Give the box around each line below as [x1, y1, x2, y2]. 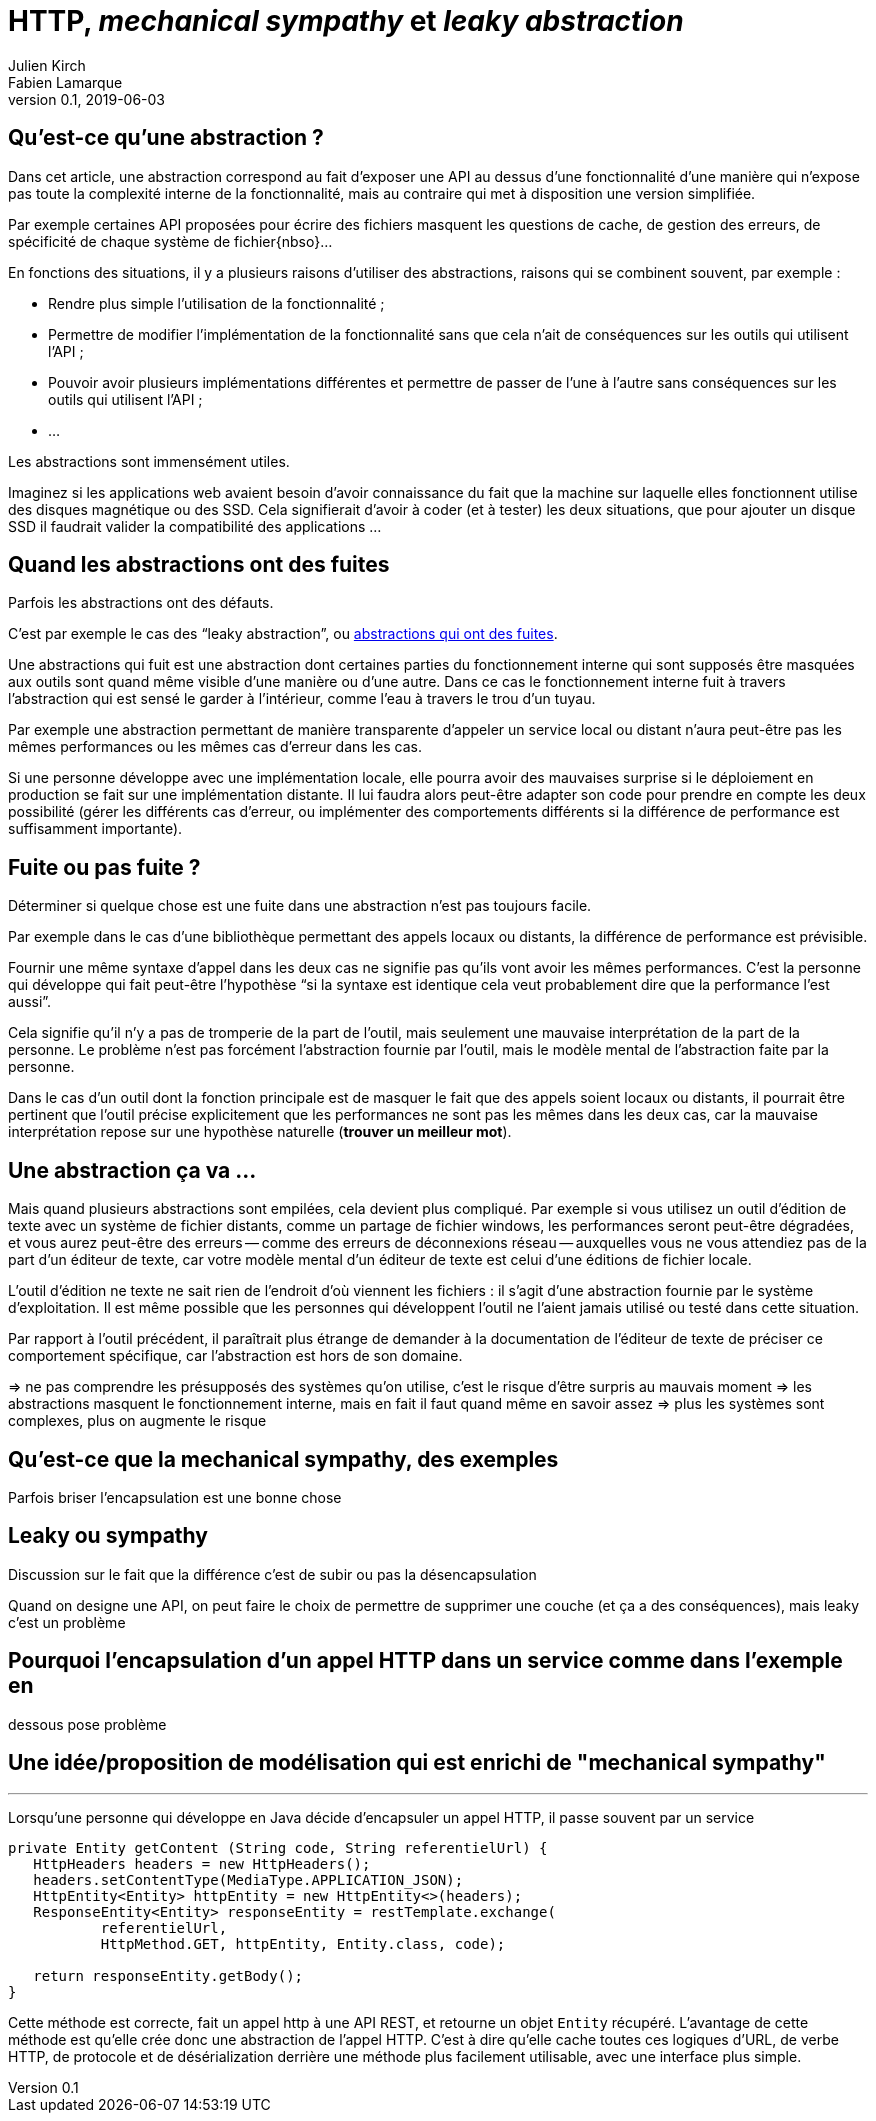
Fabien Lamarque [8, 73, 123, 91]
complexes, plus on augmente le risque [8, 1412, 267, 1430]
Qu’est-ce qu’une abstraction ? [8, 125, 324, 151]
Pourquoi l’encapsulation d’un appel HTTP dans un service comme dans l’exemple [8, 1648, 843, 1674]
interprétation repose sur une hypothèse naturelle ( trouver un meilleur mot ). [8, 1123, 512, 1141]
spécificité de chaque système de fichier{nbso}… [8, 232, 333, 250]
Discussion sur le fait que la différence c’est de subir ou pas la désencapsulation [8, 1565, 537, 1583]
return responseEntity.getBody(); [33, 1967, 304, 1984]
